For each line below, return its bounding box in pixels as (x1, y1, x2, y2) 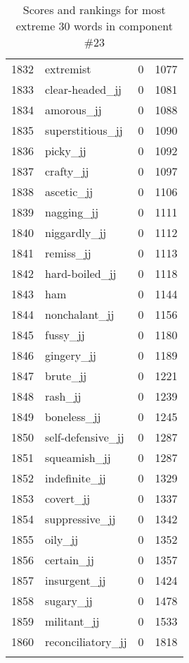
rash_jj (45, 388, 82, 404)
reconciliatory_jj (45, 633, 127, 650)
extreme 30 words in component (15, 18, 173, 34)
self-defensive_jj (45, 429, 124, 445)
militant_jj (45, 613, 100, 629)
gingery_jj (45, 347, 96, 363)
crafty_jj (45, 163, 89, 179)
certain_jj (45, 552, 94, 568)
